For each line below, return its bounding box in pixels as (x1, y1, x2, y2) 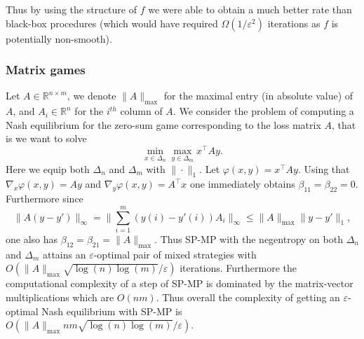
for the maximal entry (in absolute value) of (163, 88, 353, 103)
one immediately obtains (190, 177, 295, 191)
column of (120, 104, 163, 118)
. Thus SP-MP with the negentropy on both (154, 232, 343, 246)
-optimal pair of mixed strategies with (93, 247, 257, 261)
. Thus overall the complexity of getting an (156, 289, 340, 304)
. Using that (297, 161, 350, 176)
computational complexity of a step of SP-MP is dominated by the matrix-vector (6, 276, 353, 291)
